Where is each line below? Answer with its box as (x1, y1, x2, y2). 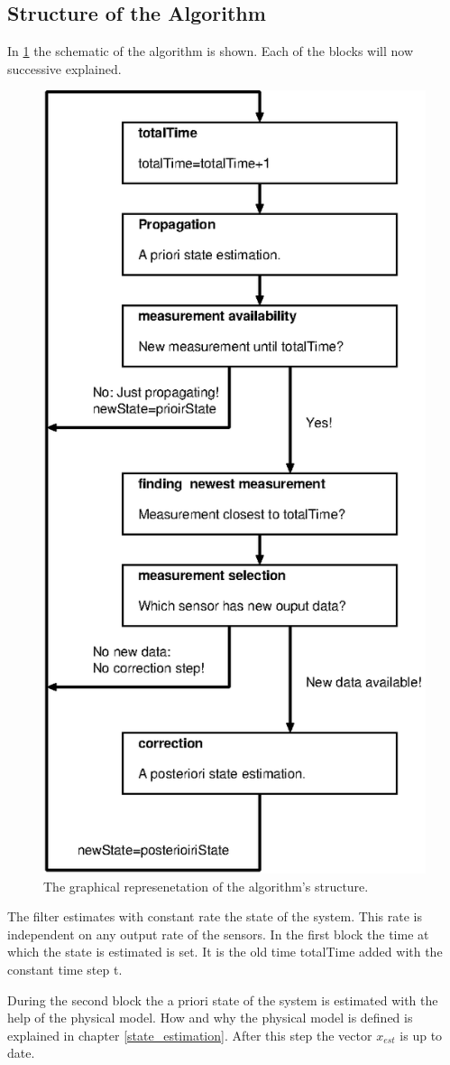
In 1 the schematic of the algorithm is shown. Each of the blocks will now (7, 42, 414, 61)
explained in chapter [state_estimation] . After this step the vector (7, 1025, 372, 1044)
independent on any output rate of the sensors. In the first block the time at (7, 924, 429, 943)
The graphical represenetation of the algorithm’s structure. (43, 876, 369, 895)
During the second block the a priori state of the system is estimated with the (7, 990, 438, 1009)
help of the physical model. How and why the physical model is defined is (7, 1008, 413, 1027)
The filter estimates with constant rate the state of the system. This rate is (7, 907, 422, 926)
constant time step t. (7, 959, 123, 978)
